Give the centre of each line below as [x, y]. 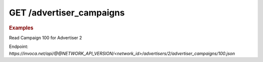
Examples [21, 28]
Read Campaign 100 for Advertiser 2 [46, 38]
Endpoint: [19, 46]
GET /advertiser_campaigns [67, 13]
